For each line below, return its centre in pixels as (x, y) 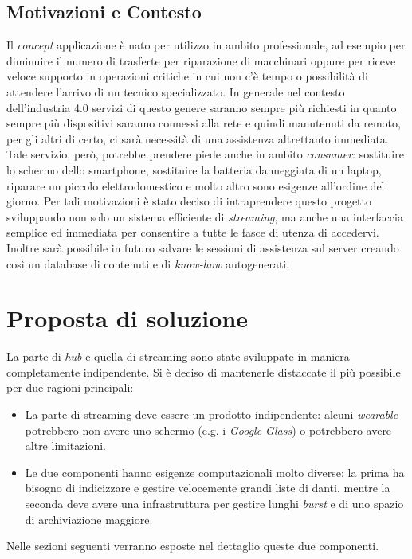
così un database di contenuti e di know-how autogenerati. (148, 263)
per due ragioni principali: (70, 387)
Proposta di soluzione (128, 318)
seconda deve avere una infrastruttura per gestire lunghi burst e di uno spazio (214, 503)
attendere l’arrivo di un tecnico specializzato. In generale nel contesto (176, 91)
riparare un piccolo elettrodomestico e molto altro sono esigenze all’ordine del (196, 185)
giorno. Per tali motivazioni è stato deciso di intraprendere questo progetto (189, 201)
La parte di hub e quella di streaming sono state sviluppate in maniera (178, 356)
